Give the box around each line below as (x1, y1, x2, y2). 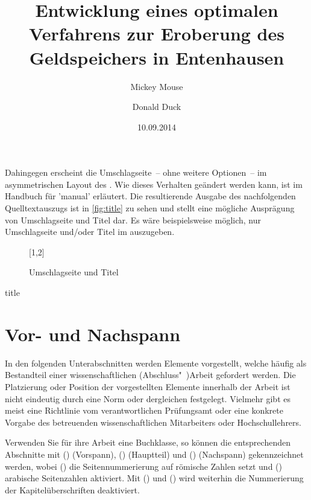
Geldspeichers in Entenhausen (29, 45, 284, 69)
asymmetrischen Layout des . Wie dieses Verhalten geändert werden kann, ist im (5, 178, 303, 190)
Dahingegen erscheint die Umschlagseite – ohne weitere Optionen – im (5, 166, 267, 179)
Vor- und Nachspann (5, 321, 181, 346)
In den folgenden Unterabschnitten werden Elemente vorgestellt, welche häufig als (5, 356, 307, 369)
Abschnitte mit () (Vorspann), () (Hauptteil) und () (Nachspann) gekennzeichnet (5, 447, 304, 460)
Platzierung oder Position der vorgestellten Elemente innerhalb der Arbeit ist (5, 380, 291, 393)
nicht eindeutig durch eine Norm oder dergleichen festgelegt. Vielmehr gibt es (5, 392, 291, 405)
